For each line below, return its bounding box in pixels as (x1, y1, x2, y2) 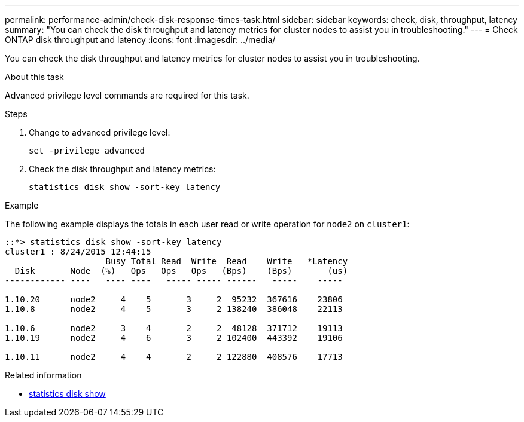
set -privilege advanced (29, 146, 145, 155)
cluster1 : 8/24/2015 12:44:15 (5, 247, 151, 256)
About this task (5, 72, 64, 82)
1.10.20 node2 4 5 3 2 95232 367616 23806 (5, 295, 343, 304)
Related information (5, 370, 82, 380)
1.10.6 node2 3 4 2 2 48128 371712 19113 (5, 323, 343, 333)
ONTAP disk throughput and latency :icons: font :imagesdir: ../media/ (5, 35, 276, 45)
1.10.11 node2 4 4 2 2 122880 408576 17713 (5, 352, 343, 362)
